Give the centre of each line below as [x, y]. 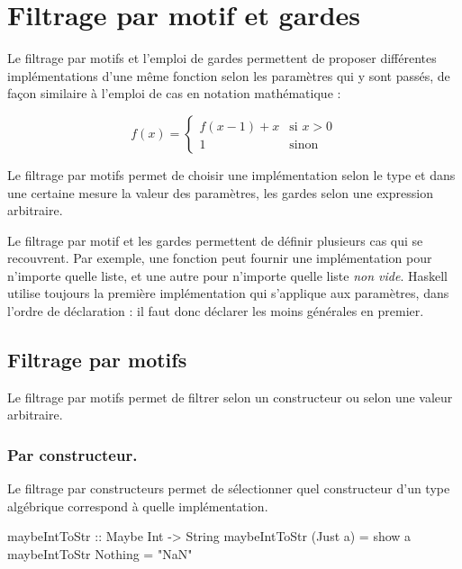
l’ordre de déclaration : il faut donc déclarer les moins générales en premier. [216, 311]
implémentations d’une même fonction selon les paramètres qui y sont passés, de [229, 75]
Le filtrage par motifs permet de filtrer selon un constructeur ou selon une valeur [230, 397]
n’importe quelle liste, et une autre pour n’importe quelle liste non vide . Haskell [227, 275]
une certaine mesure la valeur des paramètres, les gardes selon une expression [220, 192]
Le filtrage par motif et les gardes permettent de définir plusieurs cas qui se [215, 240]
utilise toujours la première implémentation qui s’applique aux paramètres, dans [228, 293]
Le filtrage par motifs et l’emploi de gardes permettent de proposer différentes [222, 58]
